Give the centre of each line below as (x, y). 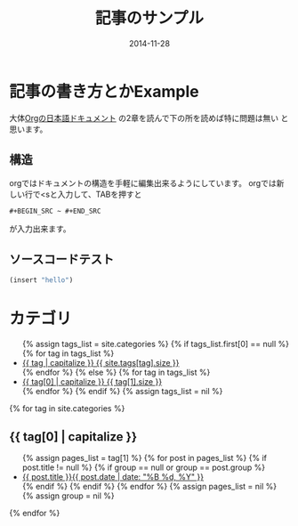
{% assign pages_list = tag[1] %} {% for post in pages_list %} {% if (144, 457)
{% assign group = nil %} (68, 496)
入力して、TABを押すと (100, 194)
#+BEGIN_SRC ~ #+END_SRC (55, 211)
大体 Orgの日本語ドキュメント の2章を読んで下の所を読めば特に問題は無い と (149, 117)
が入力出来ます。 (40, 229)
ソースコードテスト (61, 259)
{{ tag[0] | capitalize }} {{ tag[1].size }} (92, 382)
